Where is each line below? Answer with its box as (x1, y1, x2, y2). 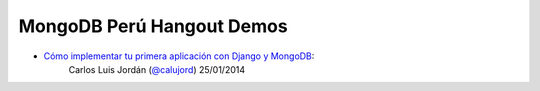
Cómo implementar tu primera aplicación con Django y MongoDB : (43, 50, 315, 62)
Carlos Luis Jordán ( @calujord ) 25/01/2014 (68, 63, 245, 75)
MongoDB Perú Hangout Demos (18, 15, 289, 37)
